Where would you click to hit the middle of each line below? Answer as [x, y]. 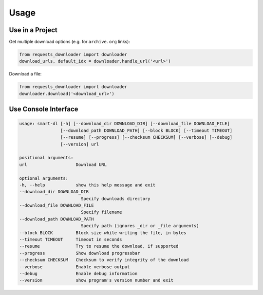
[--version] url [80, 144]
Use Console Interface [44, 109]
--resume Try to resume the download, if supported [99, 246]
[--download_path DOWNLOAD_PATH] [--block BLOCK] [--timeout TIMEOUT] [146, 130]
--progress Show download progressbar [80, 253]
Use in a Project [33, 30]
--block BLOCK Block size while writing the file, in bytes [103, 233]
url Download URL [63, 165]
